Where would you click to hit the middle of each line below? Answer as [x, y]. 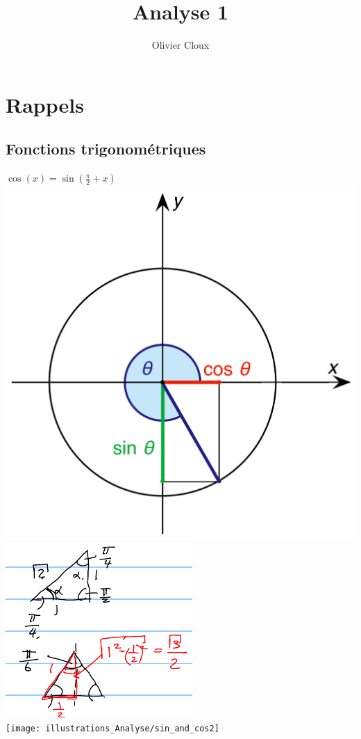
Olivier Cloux [180, 45]
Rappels [45, 104]
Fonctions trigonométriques [106, 149]
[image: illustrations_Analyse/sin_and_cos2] [112, 728]
